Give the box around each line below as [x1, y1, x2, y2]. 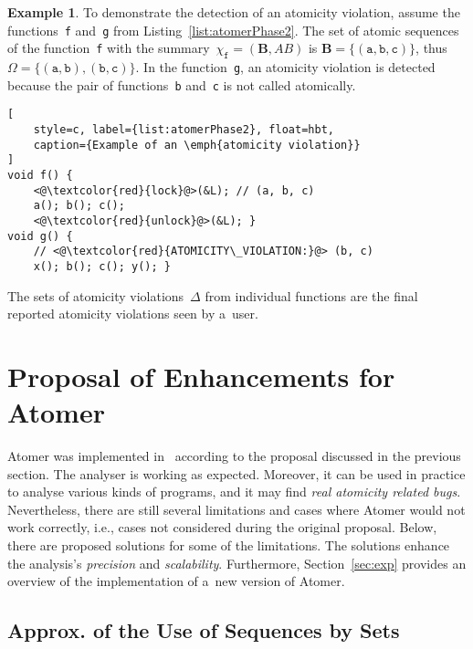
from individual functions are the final [205, 286, 418, 305]
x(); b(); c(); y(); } [33, 259, 171, 273]
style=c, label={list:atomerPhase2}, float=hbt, [33, 123, 334, 137]
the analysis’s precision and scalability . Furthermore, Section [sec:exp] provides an [7, 553, 467, 572]
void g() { [7, 229, 73, 243]
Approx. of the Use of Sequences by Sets [7, 616, 400, 644]
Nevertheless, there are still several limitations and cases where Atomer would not [7, 499, 466, 518]
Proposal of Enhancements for [7, 357, 395, 394]
